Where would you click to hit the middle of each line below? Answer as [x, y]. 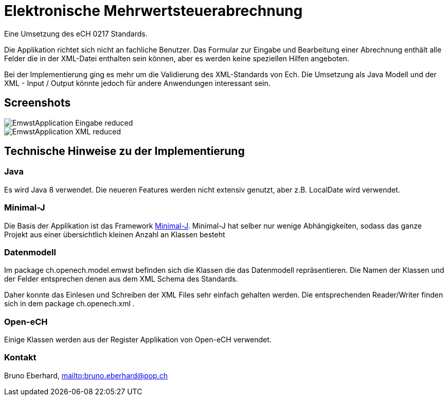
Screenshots [38, 103]
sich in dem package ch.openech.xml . [69, 304]
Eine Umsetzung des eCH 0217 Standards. [76, 33]
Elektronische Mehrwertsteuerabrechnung [154, 11]
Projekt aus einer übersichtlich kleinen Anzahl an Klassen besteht [115, 234]
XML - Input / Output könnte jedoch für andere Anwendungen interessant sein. [137, 83]
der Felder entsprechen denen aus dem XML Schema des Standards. [121, 279]
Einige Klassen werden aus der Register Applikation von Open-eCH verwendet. [138, 340]
